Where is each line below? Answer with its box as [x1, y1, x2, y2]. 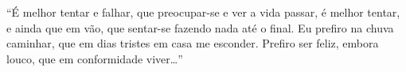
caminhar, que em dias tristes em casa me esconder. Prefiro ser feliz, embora [6, 35, 379, 51]
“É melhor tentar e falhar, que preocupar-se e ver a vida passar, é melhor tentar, [6, 4, 400, 20]
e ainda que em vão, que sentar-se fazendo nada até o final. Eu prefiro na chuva [6, 19, 394, 36]
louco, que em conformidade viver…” [6, 50, 183, 66]
